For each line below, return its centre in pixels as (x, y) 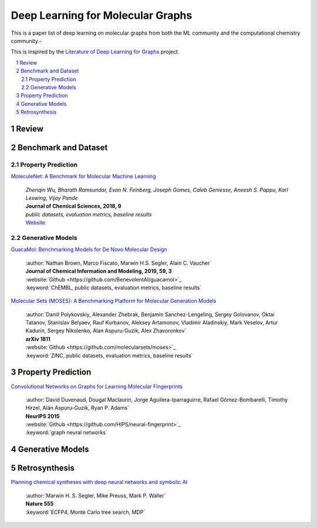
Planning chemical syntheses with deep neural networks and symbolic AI (99, 482)
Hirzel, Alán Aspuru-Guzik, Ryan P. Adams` (77, 408)
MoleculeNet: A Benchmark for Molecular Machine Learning (83, 176)
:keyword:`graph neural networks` (67, 433)
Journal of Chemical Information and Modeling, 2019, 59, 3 (99, 271)
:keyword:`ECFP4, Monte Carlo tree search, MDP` (85, 512)
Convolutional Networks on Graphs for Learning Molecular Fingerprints (97, 386)
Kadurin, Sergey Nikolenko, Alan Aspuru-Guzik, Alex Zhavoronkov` (106, 331)
